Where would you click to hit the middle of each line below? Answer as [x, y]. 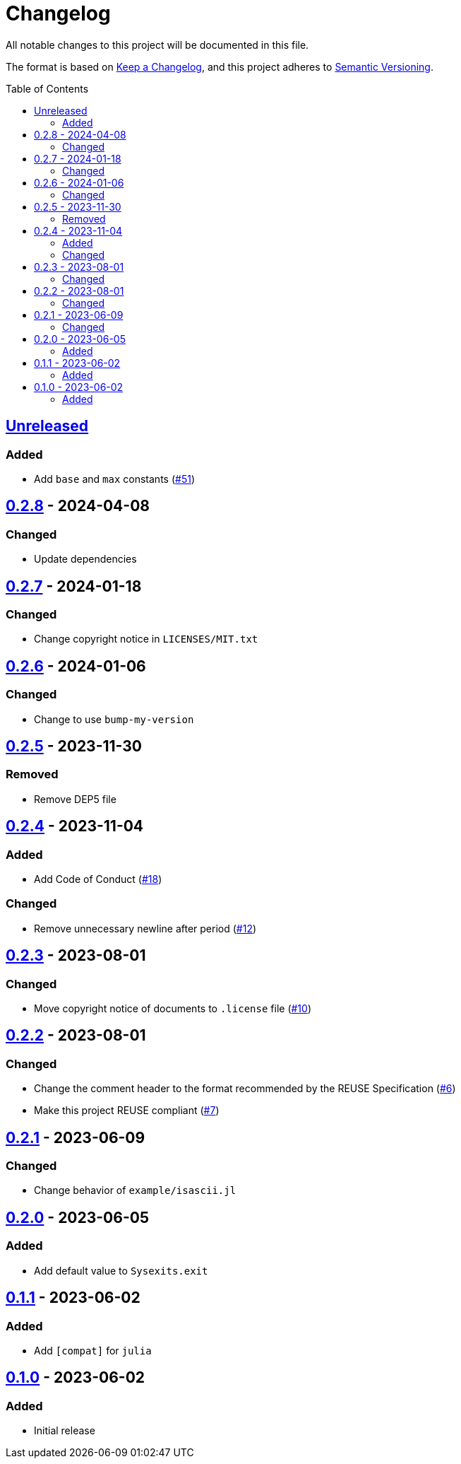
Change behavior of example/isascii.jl [135, 1190]
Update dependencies [85, 559]
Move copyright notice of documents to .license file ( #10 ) [173, 1009]
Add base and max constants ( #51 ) [114, 479]
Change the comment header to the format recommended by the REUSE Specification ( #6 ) [245, 1089]
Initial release [65, 1431]
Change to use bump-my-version [114, 719]
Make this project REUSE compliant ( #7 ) [127, 1111]
